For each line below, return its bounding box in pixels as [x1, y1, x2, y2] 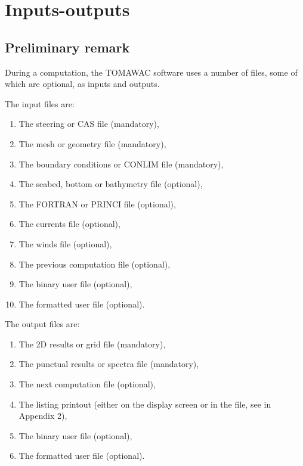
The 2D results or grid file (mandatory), [18, 337, 166, 350]
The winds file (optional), [18, 237, 112, 250]
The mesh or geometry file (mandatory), [18, 137, 166, 150]
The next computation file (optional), [18, 378, 156, 390]
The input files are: [5, 97, 75, 110]
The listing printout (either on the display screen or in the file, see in [18, 397, 271, 410]
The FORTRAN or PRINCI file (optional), [18, 197, 176, 210]
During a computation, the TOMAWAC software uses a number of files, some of [5, 66, 298, 78]
